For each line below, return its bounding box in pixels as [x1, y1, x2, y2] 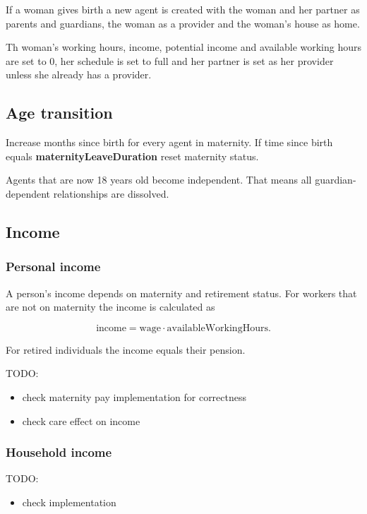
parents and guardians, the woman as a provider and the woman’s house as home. [6, 16, 360, 30]
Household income [6, 443, 112, 461]
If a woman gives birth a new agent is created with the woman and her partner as [6, 2, 360, 16]
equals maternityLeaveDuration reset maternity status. [6, 148, 259, 163]
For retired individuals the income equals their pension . [6, 342, 246, 357]
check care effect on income [22, 413, 140, 428]
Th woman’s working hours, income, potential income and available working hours [6, 40, 362, 54]
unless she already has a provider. [6, 67, 152, 82]
